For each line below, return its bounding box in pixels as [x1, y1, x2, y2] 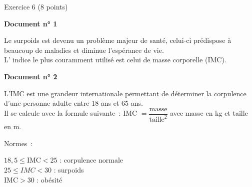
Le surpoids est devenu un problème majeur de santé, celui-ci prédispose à [4, 35, 231, 45]
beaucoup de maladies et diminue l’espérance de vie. [4, 44, 164, 55]
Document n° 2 [4, 71, 57, 81]
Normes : [4, 138, 33, 148]
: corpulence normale [59, 155, 123, 165]
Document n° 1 [4, 18, 57, 28]
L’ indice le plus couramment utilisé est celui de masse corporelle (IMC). [4, 54, 226, 65]
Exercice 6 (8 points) [4, 1, 68, 11]
